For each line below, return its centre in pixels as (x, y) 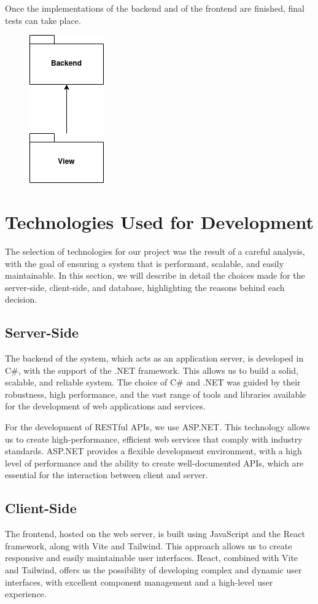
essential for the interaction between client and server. (107, 475)
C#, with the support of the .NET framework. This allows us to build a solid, (152, 370)
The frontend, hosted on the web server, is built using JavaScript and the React (155, 534)
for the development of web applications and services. (105, 406)
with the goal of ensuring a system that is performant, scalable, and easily (145, 263)
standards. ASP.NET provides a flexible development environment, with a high (153, 451)
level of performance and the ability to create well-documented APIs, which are (154, 463)
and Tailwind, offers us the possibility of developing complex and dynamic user (153, 570)
